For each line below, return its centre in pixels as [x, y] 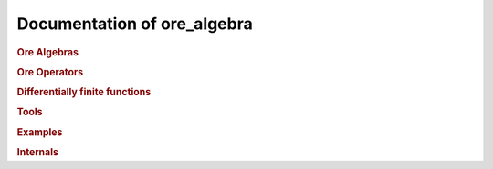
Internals [38, 152]
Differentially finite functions [84, 93]
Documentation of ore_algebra [135, 24]
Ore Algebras [48, 52]
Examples [40, 132]
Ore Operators [50, 72]
